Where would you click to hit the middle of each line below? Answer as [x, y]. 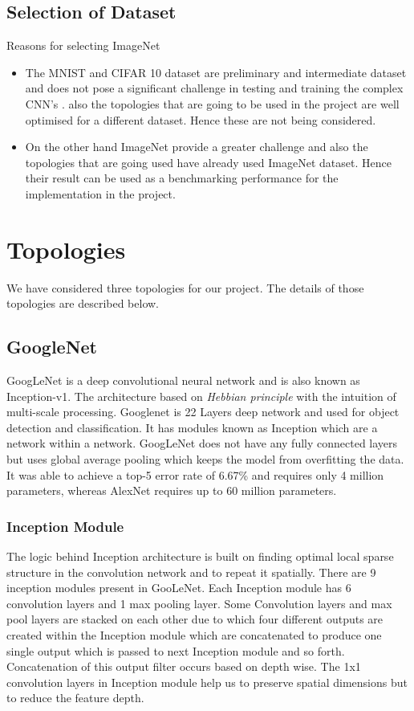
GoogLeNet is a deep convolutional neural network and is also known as [183, 380]
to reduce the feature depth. [75, 698]
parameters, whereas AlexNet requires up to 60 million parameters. [172, 490]
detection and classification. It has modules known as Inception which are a [192, 427]
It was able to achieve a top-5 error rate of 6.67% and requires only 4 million [195, 474]
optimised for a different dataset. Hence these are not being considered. [201, 119]
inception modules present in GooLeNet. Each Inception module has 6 [179, 588]
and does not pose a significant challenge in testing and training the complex [214, 88]
